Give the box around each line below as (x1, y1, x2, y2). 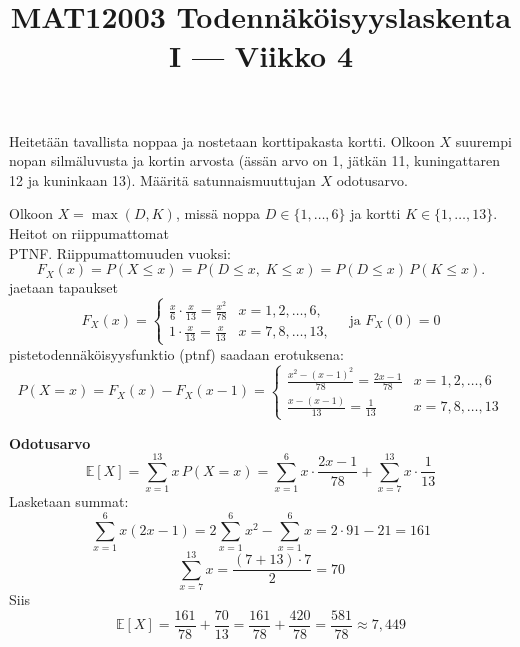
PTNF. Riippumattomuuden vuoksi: (9, 242, 231, 263)
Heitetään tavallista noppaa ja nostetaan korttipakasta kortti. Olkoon (9, 130, 435, 151)
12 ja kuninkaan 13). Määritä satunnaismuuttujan (9, 169, 316, 190)
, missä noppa (175, 203, 261, 224)
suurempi (455, 130, 512, 151)
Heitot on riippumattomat (9, 222, 169, 243)
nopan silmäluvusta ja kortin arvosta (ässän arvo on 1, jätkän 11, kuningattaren (9, 150, 500, 171)
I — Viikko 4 (168, 35, 354, 76)
